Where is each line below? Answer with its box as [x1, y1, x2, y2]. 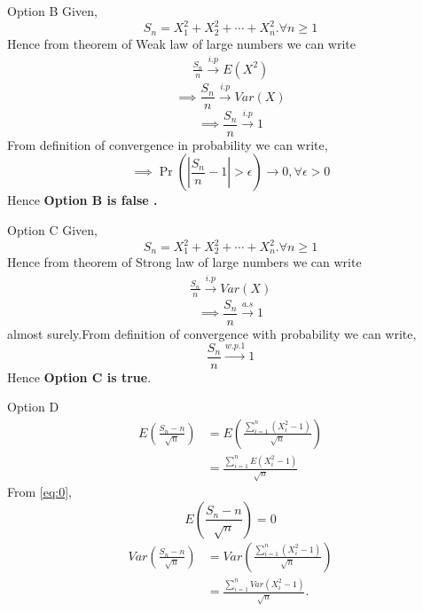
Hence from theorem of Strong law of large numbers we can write [7, 253, 362, 271]
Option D [7, 397, 59, 416]
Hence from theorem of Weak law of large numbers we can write [7, 34, 356, 52]
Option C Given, [7, 220, 98, 239]
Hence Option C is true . [7, 367, 152, 386]
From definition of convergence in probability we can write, [7, 135, 328, 153]
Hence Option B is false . [7, 191, 158, 209]
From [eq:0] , [7, 483, 72, 501]
